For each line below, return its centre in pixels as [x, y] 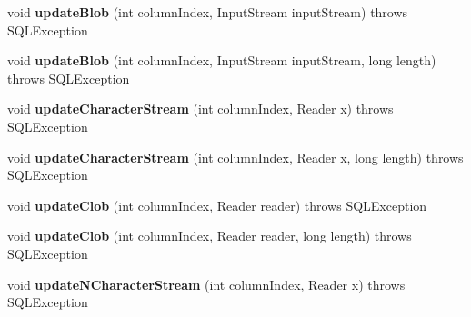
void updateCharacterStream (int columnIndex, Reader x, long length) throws [235, 157]
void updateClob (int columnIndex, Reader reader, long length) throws [210, 236]
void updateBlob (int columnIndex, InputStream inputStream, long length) [222, 60]
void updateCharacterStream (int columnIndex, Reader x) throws [200, 109]
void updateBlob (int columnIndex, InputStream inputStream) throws [208, 12]
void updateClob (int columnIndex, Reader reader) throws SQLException [217, 205]
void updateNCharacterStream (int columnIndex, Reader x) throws [206, 284]
